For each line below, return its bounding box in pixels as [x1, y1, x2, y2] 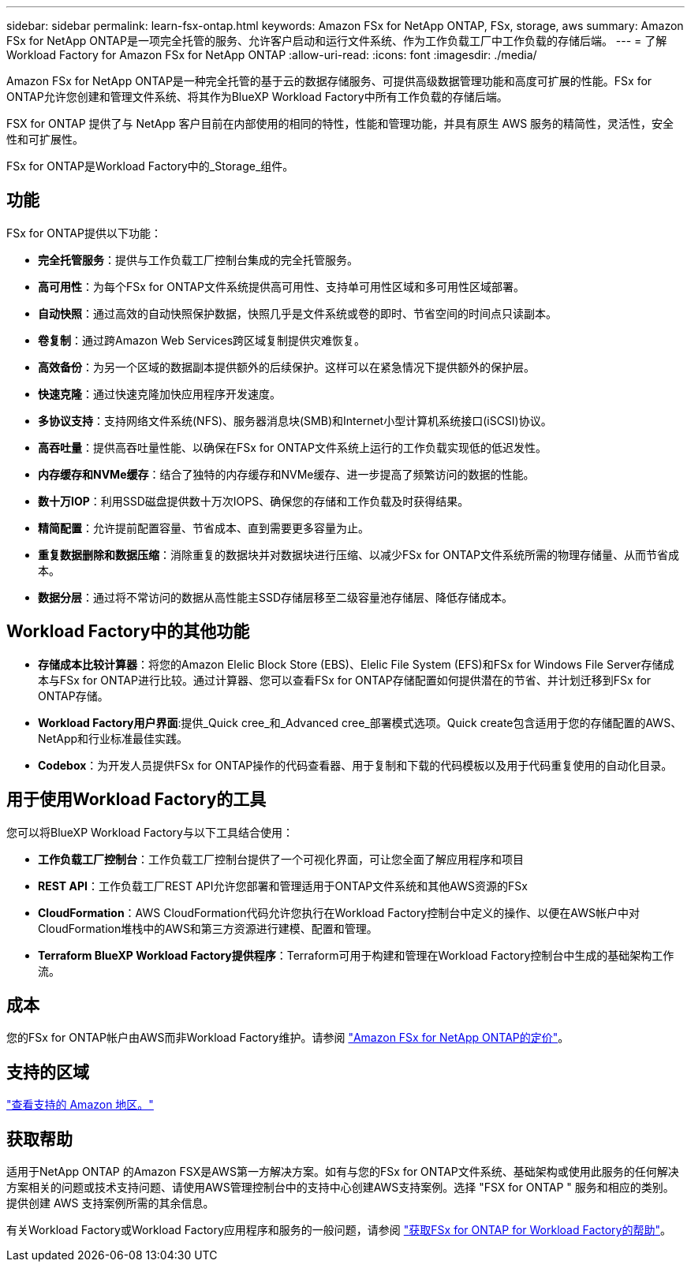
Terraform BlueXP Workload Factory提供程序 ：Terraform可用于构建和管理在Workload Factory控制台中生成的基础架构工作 [38, 948, 674, 962]
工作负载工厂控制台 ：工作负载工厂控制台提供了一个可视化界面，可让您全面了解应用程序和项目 [38, 852, 524, 866]
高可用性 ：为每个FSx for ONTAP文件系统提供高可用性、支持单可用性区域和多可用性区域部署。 [38, 279, 525, 293]
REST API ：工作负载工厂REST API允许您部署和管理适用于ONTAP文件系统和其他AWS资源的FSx [38, 878, 528, 893]
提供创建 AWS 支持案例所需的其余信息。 [6, 1196, 215, 1210]
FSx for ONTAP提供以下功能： [6, 226, 162, 240]
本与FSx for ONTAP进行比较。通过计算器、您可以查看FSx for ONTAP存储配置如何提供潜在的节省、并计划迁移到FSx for [38, 673, 652, 687]
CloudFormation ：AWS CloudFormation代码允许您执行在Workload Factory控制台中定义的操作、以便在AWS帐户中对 [38, 905, 640, 919]
